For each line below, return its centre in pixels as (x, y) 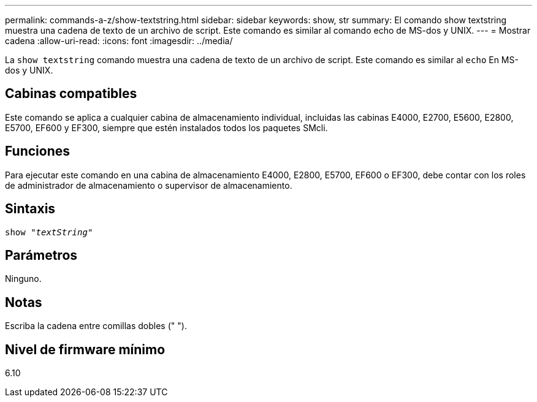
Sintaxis (30, 209)
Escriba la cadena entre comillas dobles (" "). (96, 326)
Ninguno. (23, 279)
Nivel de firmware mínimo (85, 349)
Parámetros (41, 255)
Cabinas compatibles (71, 94)
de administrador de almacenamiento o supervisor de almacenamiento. (149, 185)
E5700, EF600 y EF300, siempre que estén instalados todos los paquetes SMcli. (166, 127)
